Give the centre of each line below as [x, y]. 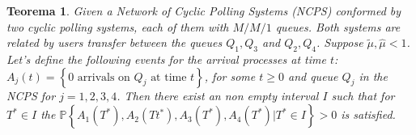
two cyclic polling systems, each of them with [118, 26]
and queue [313, 76]
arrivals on [104, 77]
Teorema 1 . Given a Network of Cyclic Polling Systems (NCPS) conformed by [204, 11]
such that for [363, 95]
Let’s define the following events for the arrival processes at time [166, 59]
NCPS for [31, 95]
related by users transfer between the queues [115, 42]
